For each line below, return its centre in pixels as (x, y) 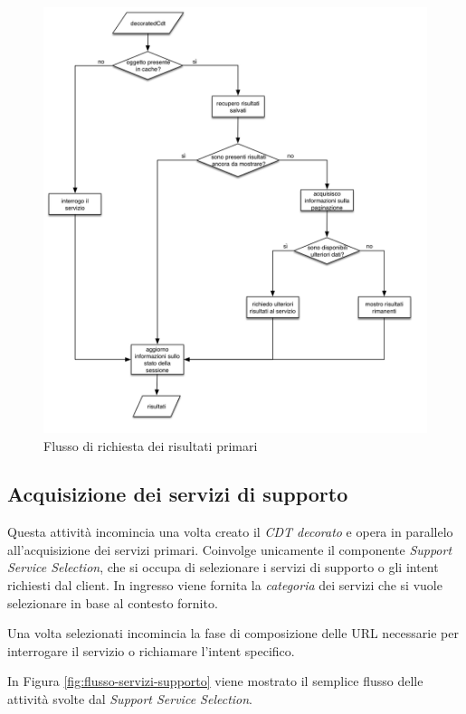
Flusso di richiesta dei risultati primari (151, 445)
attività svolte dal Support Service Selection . (130, 699)
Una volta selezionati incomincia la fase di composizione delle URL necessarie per (233, 633)
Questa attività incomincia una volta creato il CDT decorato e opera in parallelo (230, 532)
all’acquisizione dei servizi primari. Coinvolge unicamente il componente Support (230, 549)
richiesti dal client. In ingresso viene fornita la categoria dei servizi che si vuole (225, 585)
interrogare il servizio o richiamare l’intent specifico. (151, 650)
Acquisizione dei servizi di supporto (178, 494)
